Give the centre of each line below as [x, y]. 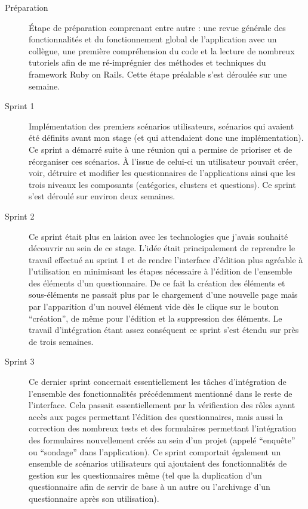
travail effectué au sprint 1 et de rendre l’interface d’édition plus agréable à [166, 259]
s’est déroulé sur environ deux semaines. [102, 196]
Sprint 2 [20, 216]
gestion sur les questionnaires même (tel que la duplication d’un [145, 475]
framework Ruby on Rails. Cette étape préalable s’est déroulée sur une [158, 74]
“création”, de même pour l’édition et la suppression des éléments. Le [155, 318]
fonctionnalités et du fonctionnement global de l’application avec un [153, 39]
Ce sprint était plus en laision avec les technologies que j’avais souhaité [158, 236]
